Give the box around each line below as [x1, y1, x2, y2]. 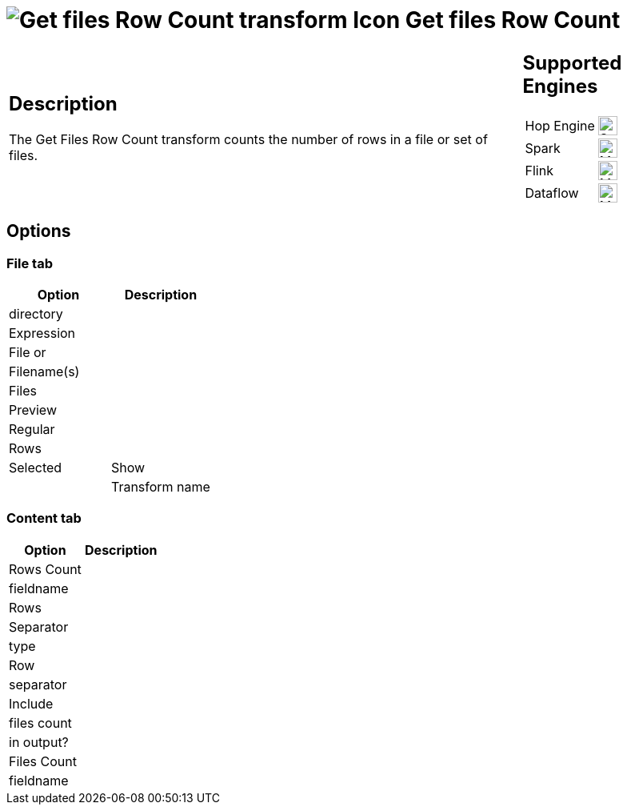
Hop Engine [525, 117, 595, 134]
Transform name [110, 478, 210, 495]
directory [9, 305, 63, 322]
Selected [9, 459, 62, 476]
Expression [9, 324, 76, 341]
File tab [6, 255, 53, 271]
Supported [522, 50, 622, 74]
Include [9, 695, 54, 712]
